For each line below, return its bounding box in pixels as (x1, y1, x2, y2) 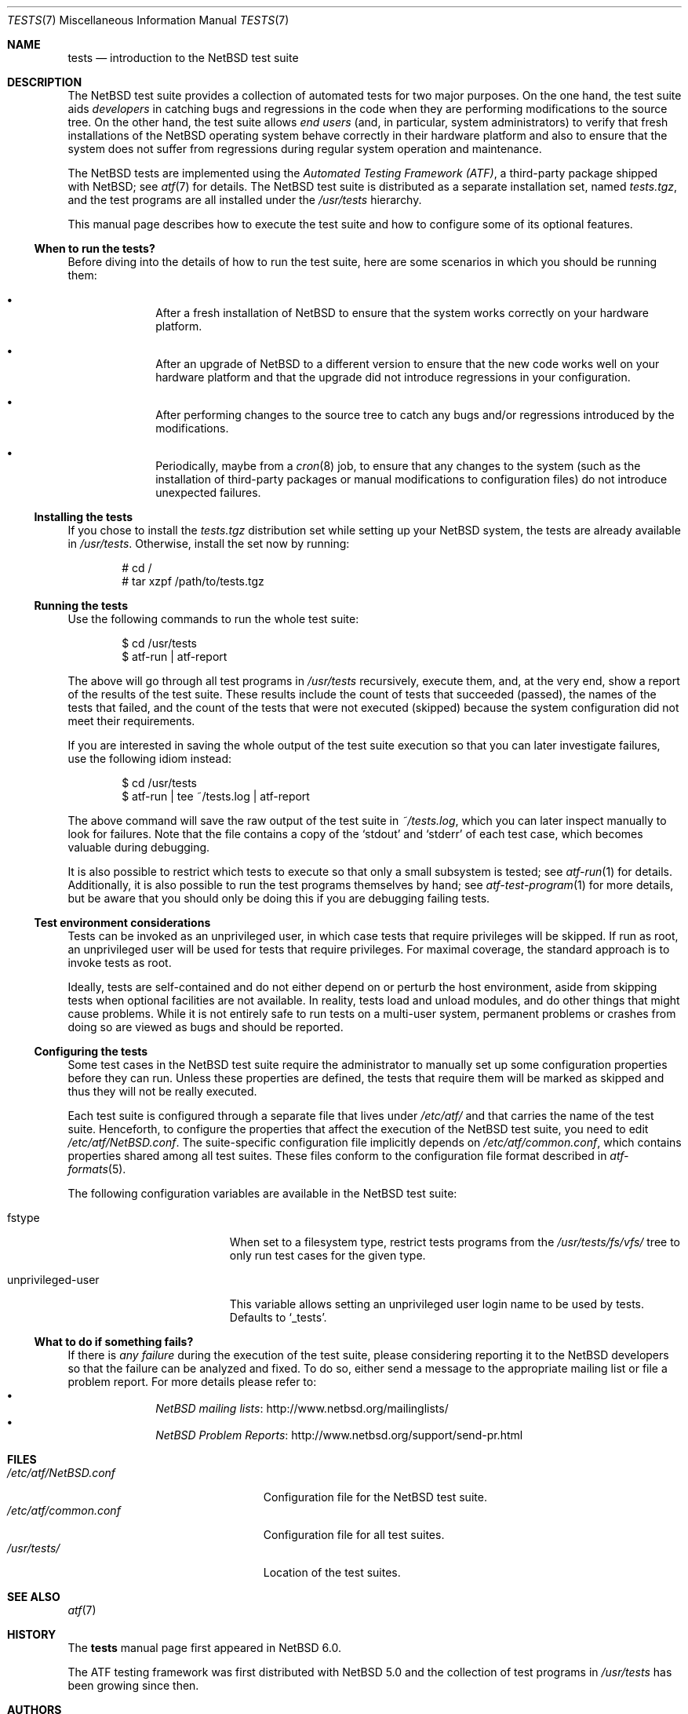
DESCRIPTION (7, 75, 82, 89)
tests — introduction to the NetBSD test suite (67, 51, 299, 64)
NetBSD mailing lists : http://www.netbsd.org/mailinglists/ (155, 1402, 449, 1415)
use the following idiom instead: (67, 752, 232, 765)
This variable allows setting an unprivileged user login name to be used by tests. (229, 1297, 644, 1311)
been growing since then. (67, 1679, 199, 1692)
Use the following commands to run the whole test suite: (67, 612, 359, 625)
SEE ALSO (7, 1590, 60, 1603)
